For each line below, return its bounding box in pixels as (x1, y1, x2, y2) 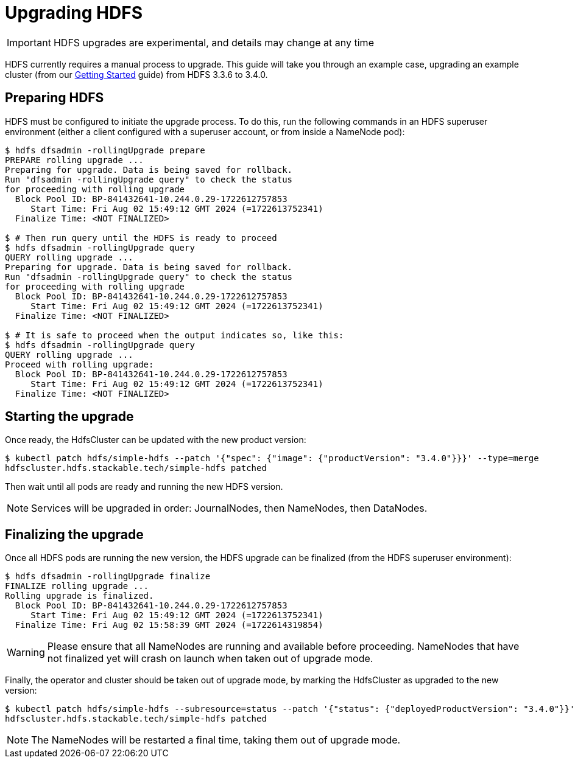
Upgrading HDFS (5, 2, 143, 23)
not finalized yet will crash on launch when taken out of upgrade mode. (47, 652, 373, 665)
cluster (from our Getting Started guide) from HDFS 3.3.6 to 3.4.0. (5, 69, 268, 80)
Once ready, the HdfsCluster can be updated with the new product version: (5, 434, 306, 445)
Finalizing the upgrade (5, 526, 144, 542)
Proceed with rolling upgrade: (5, 359, 154, 369)
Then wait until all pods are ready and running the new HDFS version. (5, 481, 283, 492)
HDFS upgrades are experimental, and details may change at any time (53, 36, 374, 49)
